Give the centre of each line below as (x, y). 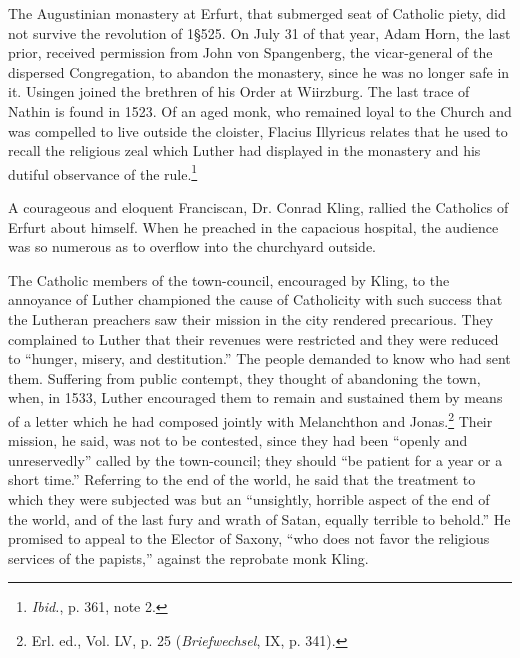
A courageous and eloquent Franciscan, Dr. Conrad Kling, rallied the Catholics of (258, 207)
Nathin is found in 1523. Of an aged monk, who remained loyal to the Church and (260, 110)
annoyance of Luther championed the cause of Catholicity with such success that (255, 299)
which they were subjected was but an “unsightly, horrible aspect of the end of (249, 498)
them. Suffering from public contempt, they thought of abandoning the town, (244, 377)
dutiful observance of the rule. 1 (103, 172)
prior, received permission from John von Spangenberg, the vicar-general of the (250, 52)
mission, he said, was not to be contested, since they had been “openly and (238, 440)
